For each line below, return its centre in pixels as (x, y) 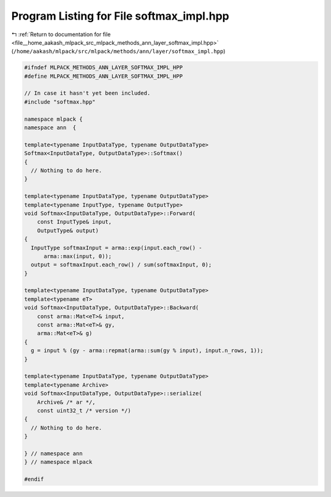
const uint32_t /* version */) (84, 410)
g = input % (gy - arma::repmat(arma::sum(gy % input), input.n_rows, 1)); (147, 351)
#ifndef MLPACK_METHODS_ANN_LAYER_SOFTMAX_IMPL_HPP (104, 68)
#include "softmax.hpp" (60, 102)
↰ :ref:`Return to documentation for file (61, 34)
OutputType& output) (68, 230)
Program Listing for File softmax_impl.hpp (120, 16)
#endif (34, 479)
